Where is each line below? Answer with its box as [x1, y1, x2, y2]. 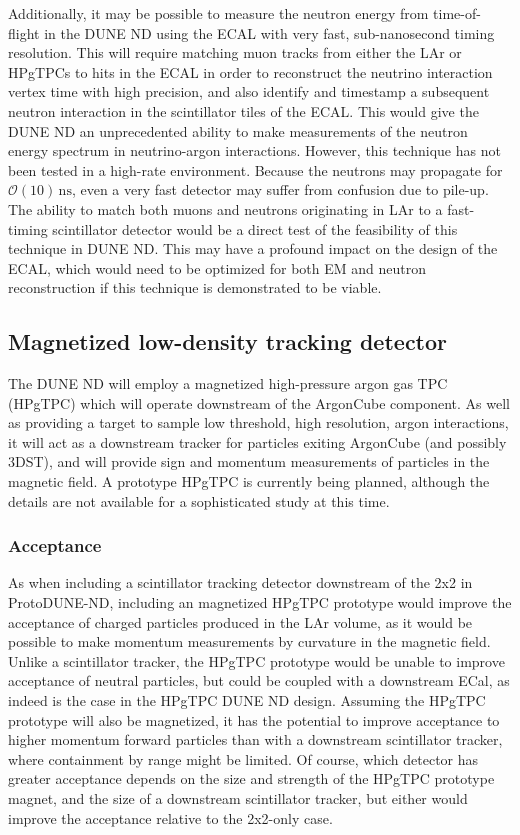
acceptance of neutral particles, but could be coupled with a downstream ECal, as [8, 670, 510, 691]
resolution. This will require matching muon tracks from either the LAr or [8, 42, 462, 63]
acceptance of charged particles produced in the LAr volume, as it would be [8, 611, 473, 632]
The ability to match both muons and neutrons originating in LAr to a [8, 198, 443, 219]
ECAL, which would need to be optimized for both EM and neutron [8, 257, 426, 278]
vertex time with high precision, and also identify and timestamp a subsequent [8, 81, 490, 102]
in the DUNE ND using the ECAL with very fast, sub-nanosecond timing [44, 22, 495, 43]
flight [8, 22, 40, 43]
